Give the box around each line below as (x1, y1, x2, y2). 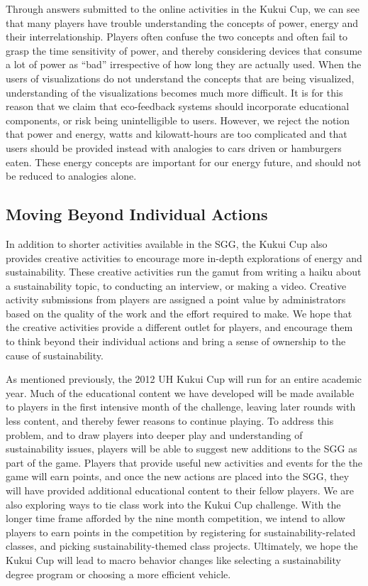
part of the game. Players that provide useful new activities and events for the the (6, 455, 363, 470)
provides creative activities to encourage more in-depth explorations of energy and (6, 250, 362, 265)
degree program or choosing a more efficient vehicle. (6, 566, 231, 581)
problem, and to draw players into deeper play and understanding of (6, 427, 303, 442)
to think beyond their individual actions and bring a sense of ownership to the (6, 334, 346, 349)
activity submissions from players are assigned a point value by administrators (6, 292, 346, 307)
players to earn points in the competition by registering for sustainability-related (6, 524, 356, 539)
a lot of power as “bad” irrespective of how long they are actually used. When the (6, 57, 362, 72)
